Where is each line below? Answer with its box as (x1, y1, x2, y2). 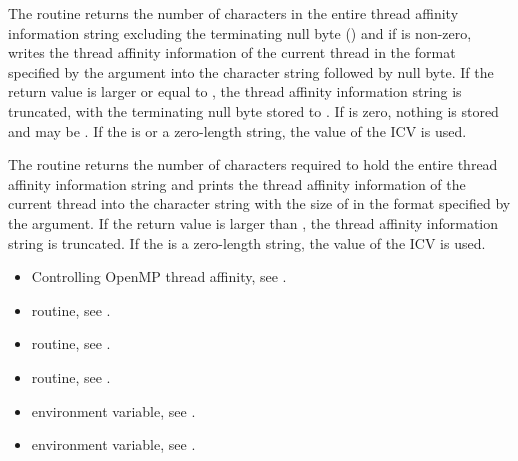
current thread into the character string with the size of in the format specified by (8, 193, 511, 214)
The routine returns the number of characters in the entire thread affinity (8, 3, 459, 23)
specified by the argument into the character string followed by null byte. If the (8, 61, 494, 82)
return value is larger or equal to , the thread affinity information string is (8, 81, 462, 102)
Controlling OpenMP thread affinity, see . (31, 266, 287, 287)
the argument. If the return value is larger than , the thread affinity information (8, 212, 498, 233)
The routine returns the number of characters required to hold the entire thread (8, 154, 498, 175)
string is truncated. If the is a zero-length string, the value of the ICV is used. (8, 232, 486, 253)
